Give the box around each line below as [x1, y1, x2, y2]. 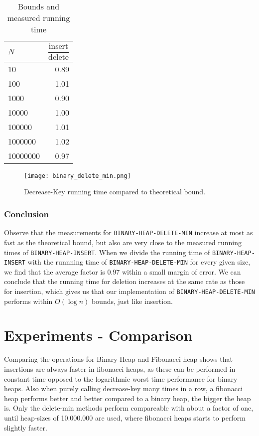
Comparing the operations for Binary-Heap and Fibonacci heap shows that [4, 354, 233, 364]
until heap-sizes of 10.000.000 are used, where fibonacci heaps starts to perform [4, 412, 246, 423]
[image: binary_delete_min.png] [24, 172, 131, 179]
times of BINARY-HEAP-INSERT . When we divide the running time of [4, 247, 210, 257]
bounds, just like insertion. [91, 295, 173, 306]
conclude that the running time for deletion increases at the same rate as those [4, 276, 245, 287]
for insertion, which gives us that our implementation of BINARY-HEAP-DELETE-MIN [4, 286, 255, 296]
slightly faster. [4, 422, 47, 433]
